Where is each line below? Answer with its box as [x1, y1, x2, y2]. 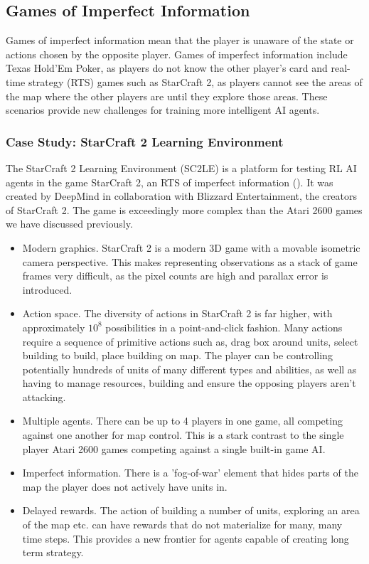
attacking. [22, 389, 66, 404]
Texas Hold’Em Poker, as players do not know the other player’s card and [6, 60, 328, 75]
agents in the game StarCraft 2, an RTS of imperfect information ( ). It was [6, 174, 333, 189]
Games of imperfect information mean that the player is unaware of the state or [6, 33, 354, 48]
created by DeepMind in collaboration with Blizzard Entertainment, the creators [6, 188, 358, 203]
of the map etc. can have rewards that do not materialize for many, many [22, 517, 343, 532]
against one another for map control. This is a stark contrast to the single [22, 427, 344, 442]
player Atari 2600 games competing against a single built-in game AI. [22, 441, 326, 456]
